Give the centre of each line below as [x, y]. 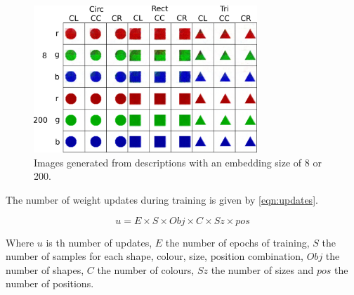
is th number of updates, [99, 242]
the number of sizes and [262, 269]
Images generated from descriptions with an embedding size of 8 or [178, 162]
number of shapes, [45, 269]
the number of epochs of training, [237, 242]
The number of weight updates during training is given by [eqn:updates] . [162, 200]
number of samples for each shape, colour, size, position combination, [155, 256]
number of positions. [50, 283]
